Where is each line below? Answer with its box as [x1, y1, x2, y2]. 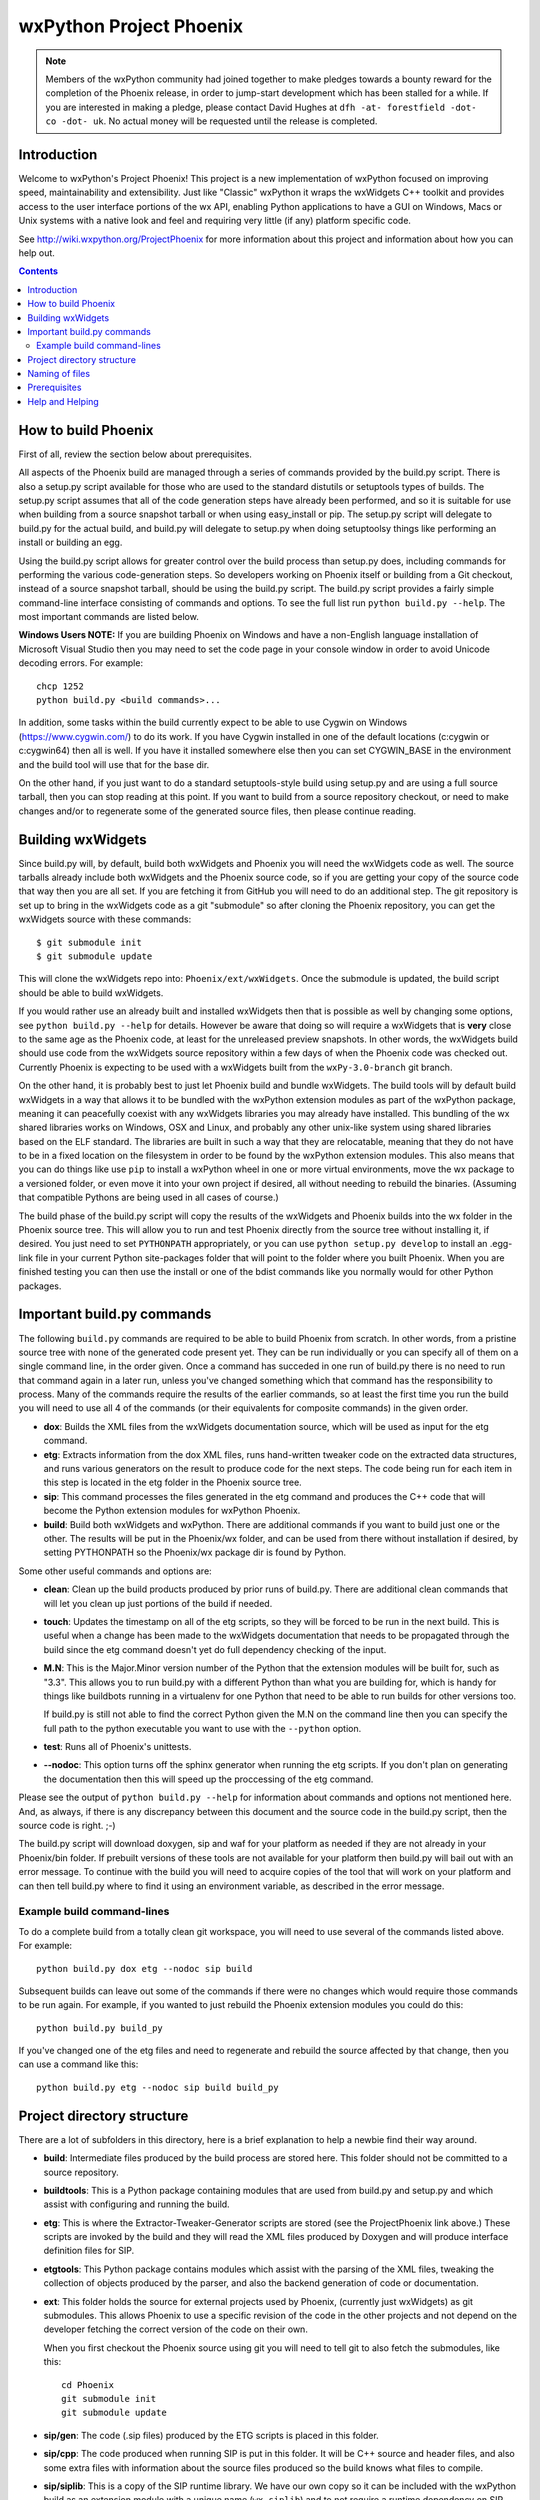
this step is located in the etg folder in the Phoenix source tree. [43, 1476, 302, 1489]
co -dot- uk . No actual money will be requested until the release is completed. [45, 115, 378, 127]
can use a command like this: [18, 2058, 139, 2070]
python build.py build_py [36, 2022, 164, 2034]
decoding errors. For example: [18, 657, 144, 669]
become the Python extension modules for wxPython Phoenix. [43, 1505, 301, 1517]
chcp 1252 [36, 680, 84, 692]
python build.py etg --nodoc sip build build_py [36, 2081, 279, 2093]
